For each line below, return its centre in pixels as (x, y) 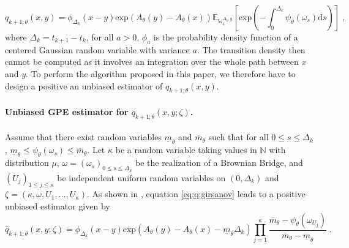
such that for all (238, 137)
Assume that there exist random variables (83, 137)
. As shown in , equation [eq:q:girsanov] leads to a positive (196, 194)
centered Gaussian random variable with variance (97, 49)
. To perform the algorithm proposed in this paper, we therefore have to (161, 73)
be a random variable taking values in (186, 150)
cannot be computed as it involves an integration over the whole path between (152, 62)
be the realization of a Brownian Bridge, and (219, 163)
